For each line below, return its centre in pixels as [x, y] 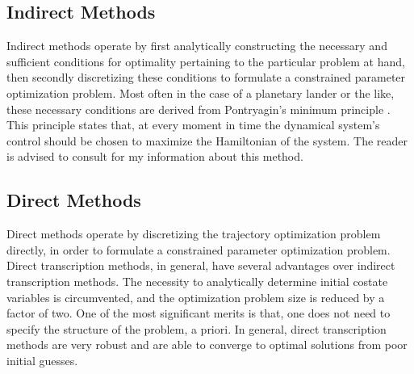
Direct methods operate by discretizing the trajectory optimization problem [194, 234]
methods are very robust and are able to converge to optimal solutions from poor [207, 345]
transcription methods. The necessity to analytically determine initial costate [197, 281]
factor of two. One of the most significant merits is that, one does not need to [199, 313]
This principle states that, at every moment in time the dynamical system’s [193, 125]
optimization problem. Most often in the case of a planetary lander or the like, [201, 92]
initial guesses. [42, 360]
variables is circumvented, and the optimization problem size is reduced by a [196, 297]
